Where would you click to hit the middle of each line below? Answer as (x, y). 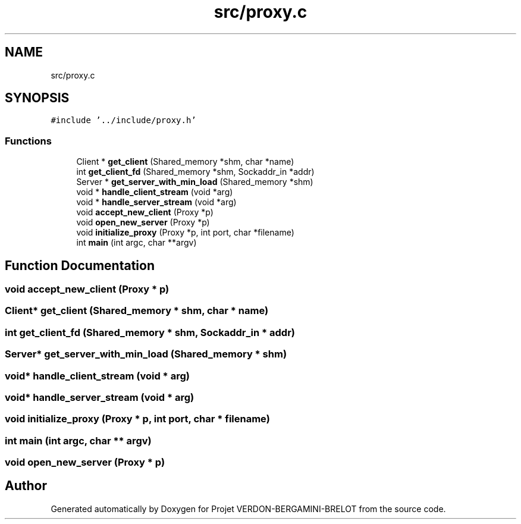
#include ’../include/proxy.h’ (123, 120)
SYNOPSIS (37, 98)
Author (26, 486)
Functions (28, 141)
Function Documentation (80, 265)
